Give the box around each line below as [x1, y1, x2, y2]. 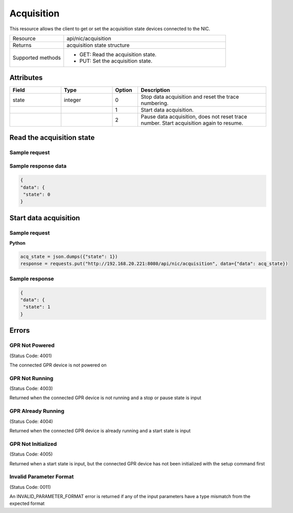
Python [9, 240, 26, 246]
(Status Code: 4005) [9, 451, 53, 457]
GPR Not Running [9, 375, 54, 382]
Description [141, 87, 170, 94]
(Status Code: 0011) [9, 484, 51, 490]
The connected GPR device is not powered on [9, 362, 107, 368]
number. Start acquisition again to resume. [141, 119, 243, 127]
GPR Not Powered [9, 342, 55, 349]
